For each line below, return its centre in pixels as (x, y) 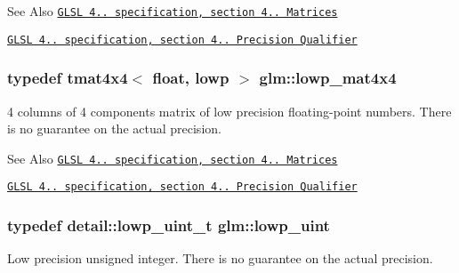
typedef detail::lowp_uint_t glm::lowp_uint (169, 225)
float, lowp (191, 78)
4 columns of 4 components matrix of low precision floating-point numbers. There (229, 111)
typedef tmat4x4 (68, 78)
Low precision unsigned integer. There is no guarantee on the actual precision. (220, 258)
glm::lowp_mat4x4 (328, 78)
